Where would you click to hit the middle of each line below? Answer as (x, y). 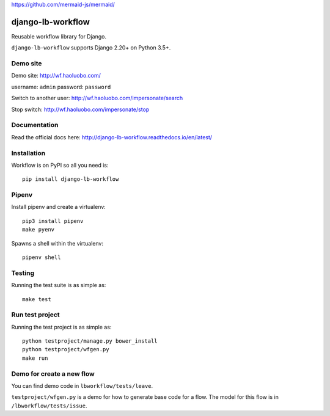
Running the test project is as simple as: (61, 327)
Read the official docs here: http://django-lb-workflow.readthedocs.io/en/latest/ (112, 137)
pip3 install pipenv (53, 221)
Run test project (35, 315)
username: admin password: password (61, 87)
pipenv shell (42, 257)
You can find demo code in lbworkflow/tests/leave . (82, 385)
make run (35, 358)
